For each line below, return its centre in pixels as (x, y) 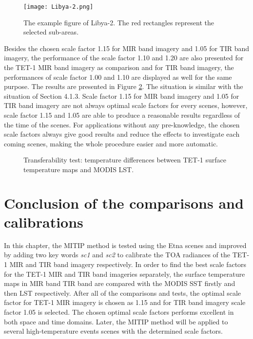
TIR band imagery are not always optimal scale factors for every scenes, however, (126, 105)
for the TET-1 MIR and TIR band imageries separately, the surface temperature (125, 274)
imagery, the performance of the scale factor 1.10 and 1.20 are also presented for (124, 58)
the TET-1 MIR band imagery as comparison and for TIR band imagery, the (119, 67)
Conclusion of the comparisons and (124, 203)
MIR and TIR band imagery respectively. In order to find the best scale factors (128, 264)
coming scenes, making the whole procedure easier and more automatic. (111, 143)
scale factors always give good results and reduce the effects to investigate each (122, 134)
